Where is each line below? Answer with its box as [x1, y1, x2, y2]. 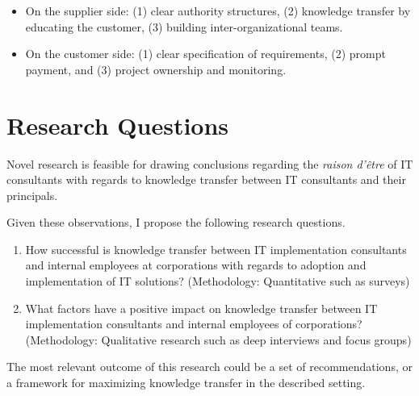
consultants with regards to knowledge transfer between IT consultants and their [6, 171, 406, 188]
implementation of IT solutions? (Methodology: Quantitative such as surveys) [25, 273, 410, 290]
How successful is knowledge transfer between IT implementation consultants [25, 240, 407, 257]
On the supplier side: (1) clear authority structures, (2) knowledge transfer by [25, 2, 411, 19]
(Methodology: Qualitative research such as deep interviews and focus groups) [25, 331, 412, 348]
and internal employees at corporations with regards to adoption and [25, 256, 367, 273]
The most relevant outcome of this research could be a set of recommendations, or [6, 358, 413, 375]
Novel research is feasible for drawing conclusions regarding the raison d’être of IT [6, 155, 413, 172]
